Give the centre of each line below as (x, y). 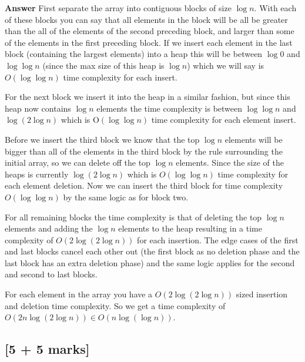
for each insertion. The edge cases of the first (218, 239)
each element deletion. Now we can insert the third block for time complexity (144, 185)
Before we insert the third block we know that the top (102, 139)
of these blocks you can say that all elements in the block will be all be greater (146, 19)
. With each (275, 8)
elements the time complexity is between (170, 108)
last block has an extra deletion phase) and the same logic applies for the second (150, 262)
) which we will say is (226, 65)
